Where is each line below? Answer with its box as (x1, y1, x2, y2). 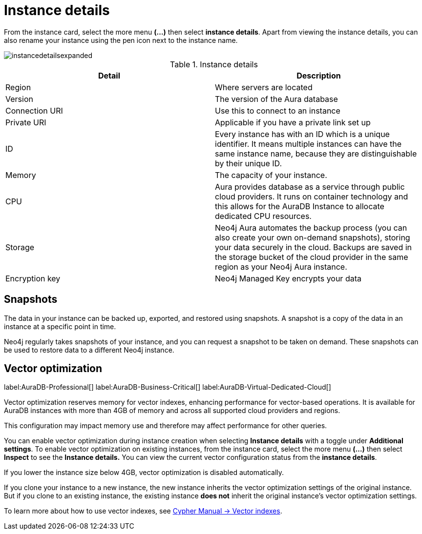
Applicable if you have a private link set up (215, 117, 371, 127)
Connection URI (5, 105, 63, 116)
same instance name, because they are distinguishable (215, 148, 417, 158)
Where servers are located (215, 82, 313, 92)
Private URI (5, 117, 46, 127)
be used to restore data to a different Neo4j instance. (4, 345, 174, 354)
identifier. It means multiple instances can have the (215, 138, 402, 149)
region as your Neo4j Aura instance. (215, 261, 347, 272)
